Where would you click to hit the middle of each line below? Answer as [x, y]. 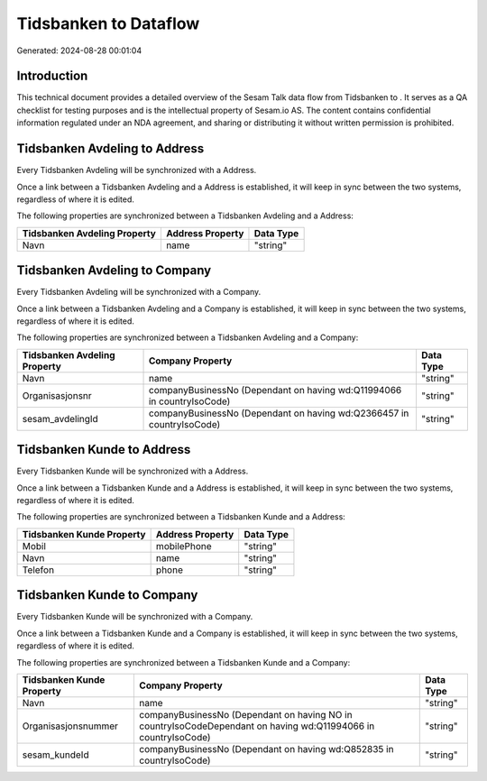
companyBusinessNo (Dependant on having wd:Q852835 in [266, 749]
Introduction [52, 76]
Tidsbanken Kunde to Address [104, 450]
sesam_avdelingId [60, 418]
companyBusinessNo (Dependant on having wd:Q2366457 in [279, 413]
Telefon [38, 570]
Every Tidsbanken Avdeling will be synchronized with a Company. [139, 292]
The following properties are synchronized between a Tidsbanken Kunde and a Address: [181, 517]
